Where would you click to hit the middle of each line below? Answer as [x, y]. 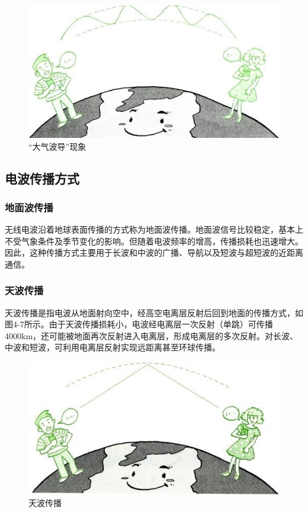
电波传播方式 [42, 178]
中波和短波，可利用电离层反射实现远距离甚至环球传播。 [113, 347]
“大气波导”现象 [57, 146]
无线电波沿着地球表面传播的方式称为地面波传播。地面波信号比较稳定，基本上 [154, 229]
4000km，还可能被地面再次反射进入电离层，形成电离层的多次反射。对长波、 [152, 335]
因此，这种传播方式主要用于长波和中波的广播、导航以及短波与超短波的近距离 [154, 252]
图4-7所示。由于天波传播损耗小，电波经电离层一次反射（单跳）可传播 [139, 324]
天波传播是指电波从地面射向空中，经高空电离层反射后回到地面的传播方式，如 [154, 312]
